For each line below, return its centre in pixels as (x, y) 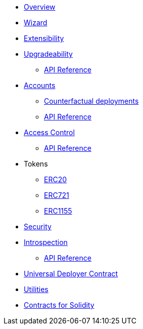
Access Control (49, 132)
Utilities (36, 289)
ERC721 (57, 195)
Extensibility (44, 38)
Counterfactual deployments (91, 101)
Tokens (36, 164)
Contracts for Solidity (59, 305)
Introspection (46, 242)
